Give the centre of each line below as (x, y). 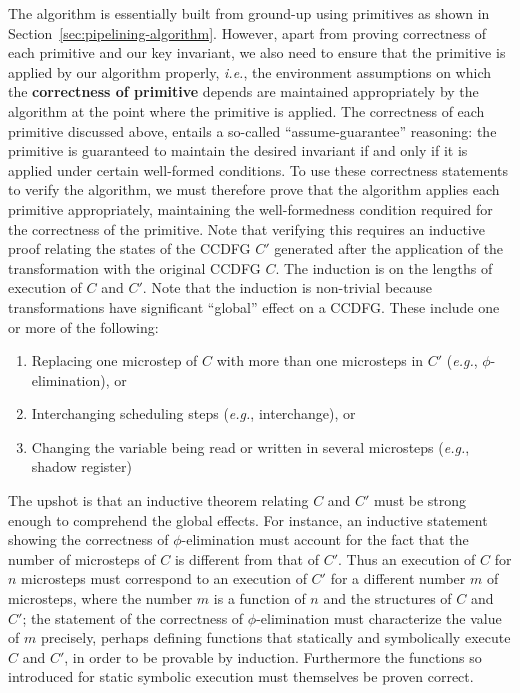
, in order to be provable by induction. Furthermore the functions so (273, 656)
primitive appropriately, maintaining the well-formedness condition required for (250, 208)
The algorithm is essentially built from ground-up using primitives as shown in (249, 13)
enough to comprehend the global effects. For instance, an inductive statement (248, 519)
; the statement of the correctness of (133, 617)
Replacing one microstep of (114, 360)
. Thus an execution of (407, 558)
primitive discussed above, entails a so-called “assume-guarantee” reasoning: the (252, 130)
